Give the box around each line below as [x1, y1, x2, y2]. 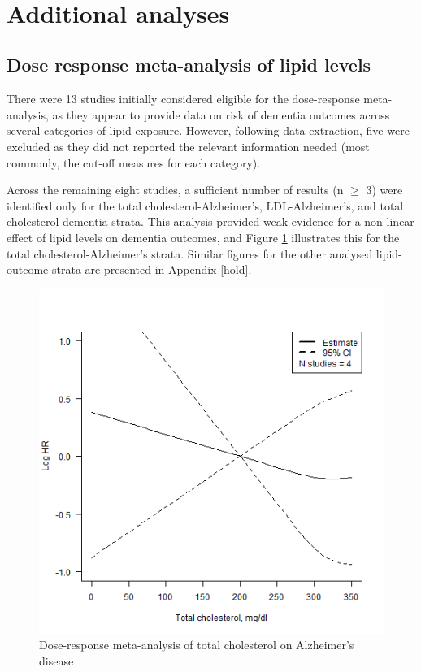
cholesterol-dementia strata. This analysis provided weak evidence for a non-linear [7, 213, 414, 230]
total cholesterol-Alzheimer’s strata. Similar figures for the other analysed [7, 245, 373, 262]
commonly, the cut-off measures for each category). [7, 154, 261, 171]
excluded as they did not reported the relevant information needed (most [7, 137, 370, 154]
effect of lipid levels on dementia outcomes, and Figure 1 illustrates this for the [7, 228, 400, 245]
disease [39, 652, 74, 669]
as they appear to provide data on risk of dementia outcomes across [52, 106, 390, 123]
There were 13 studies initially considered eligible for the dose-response [7, 90, 360, 107]
